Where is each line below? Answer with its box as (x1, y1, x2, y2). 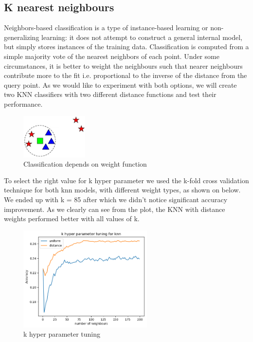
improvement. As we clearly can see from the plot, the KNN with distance (4, 204, 225, 214)
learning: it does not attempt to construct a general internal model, (41, 32, 242, 42)
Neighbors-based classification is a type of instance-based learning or (4, 22, 208, 33)
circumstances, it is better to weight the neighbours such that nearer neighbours (4, 60, 243, 71)
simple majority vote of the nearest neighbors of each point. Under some (4, 51, 220, 61)
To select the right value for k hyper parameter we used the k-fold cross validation (4, 175, 249, 185)
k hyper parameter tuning (23, 329, 101, 339)
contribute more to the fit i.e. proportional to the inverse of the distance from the (4, 70, 247, 80)
